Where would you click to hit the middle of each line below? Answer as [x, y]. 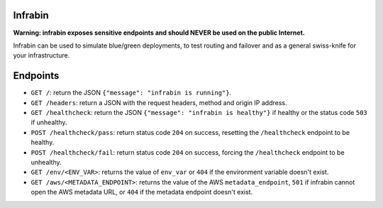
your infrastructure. [41, 55]
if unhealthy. [49, 122]
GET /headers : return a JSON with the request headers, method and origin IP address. [159, 102]
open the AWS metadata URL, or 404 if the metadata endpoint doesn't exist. [142, 192]
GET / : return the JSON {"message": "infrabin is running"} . [131, 93]
